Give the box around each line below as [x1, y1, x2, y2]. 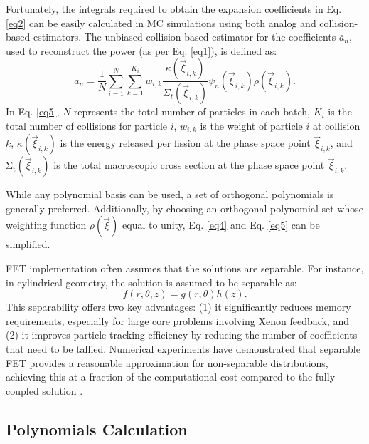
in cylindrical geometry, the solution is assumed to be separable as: [6, 274, 297, 289]
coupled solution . [6, 383, 83, 398]
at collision [313, 118, 360, 133]
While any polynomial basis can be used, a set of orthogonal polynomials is [6, 187, 334, 202]
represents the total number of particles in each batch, [73, 104, 310, 119]
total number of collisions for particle [6, 118, 168, 133]
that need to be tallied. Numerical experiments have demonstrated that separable [6, 341, 360, 356]
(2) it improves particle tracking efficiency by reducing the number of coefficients [6, 327, 358, 342]
